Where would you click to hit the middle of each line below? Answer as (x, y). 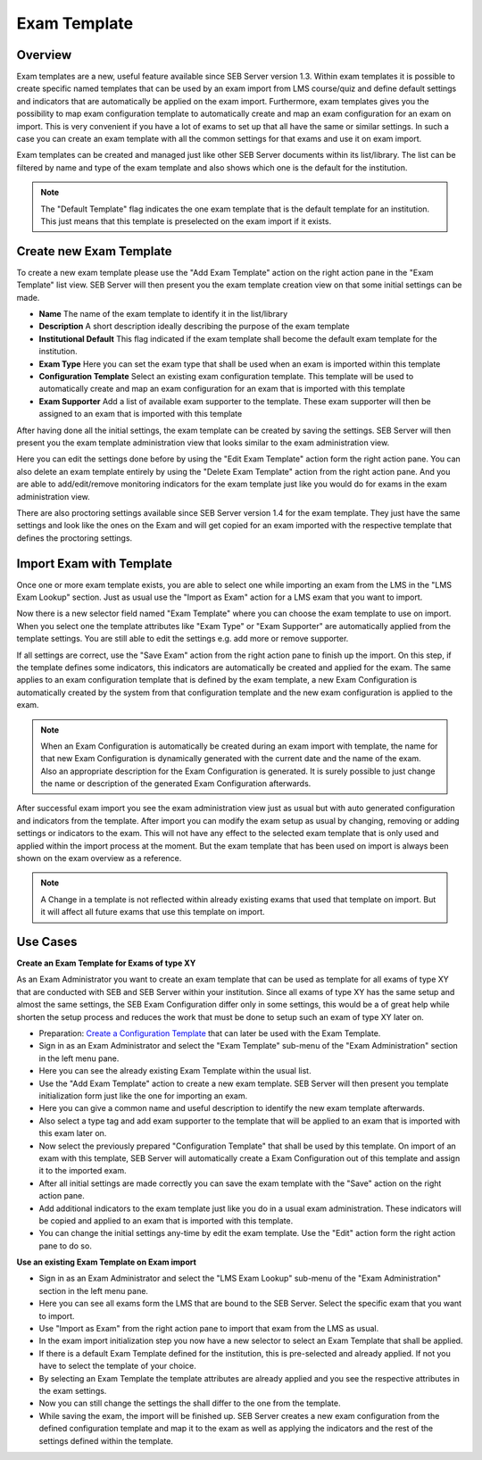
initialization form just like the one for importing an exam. (143, 1096)
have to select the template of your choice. (117, 1366)
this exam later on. (73, 1133)
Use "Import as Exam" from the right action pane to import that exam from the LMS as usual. (209, 1329)
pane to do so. (66, 1246)
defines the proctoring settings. (75, 538)
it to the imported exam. (83, 1171)
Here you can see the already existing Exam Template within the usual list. (175, 1071)
